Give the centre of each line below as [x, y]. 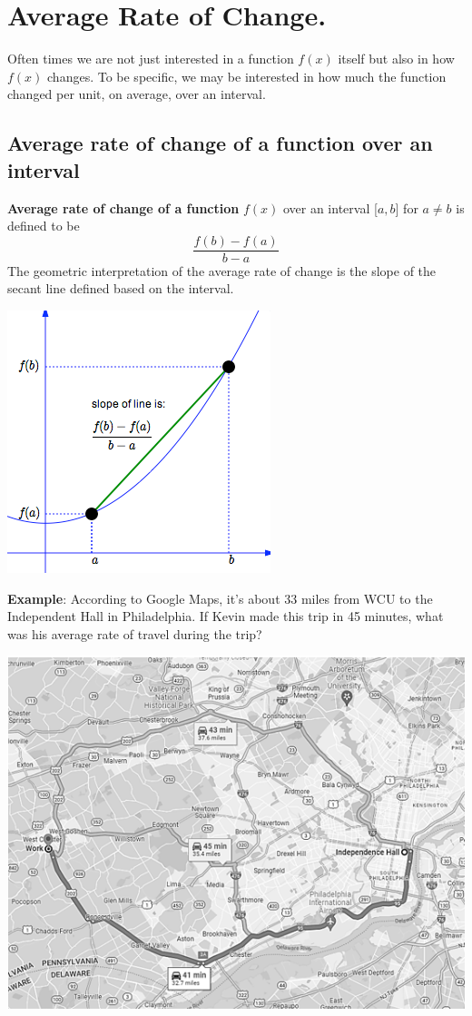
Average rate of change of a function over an [220, 143]
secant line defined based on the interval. [121, 288]
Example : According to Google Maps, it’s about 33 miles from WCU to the [220, 598]
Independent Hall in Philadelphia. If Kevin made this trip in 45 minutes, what [226, 616]
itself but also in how [396, 59]
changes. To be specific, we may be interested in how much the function [247, 76]
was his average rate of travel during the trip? [135, 633]
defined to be [44, 226]
